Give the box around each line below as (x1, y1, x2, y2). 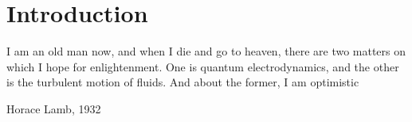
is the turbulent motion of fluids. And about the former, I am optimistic (6, 74, 359, 90)
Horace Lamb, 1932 (6, 100, 101, 116)
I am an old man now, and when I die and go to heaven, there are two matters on (6, 43, 406, 59)
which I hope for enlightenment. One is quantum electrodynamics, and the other (6, 58, 399, 74)
